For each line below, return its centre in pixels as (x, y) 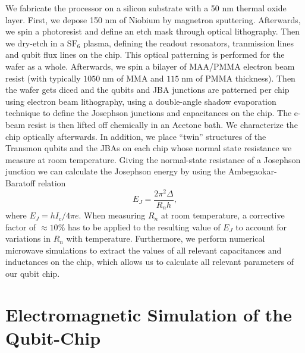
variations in (28, 238)
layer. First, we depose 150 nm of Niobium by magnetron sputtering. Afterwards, (153, 19)
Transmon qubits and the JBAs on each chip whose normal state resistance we (149, 148)
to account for (261, 227)
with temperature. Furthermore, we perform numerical (166, 238)
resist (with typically (43, 78)
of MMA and (140, 78)
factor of (21, 227)
